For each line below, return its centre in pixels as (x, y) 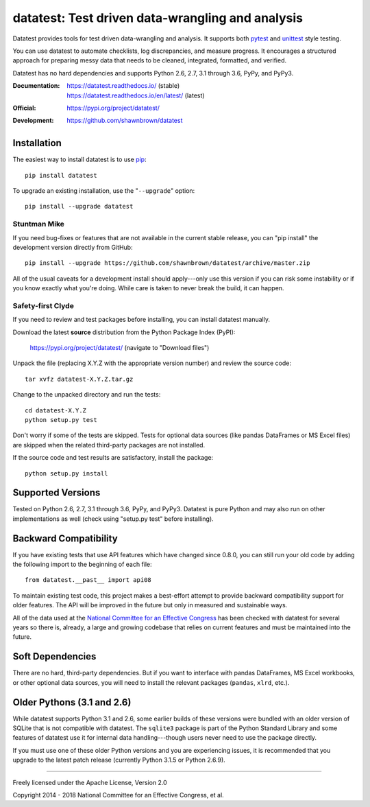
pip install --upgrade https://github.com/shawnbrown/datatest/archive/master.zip (168, 263)
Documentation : (36, 86)
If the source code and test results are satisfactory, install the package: (113, 458)
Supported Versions (57, 493)
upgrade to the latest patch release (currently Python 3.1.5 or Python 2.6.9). (119, 760)
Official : (24, 108)
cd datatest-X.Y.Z (56, 410)
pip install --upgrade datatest (79, 207)
